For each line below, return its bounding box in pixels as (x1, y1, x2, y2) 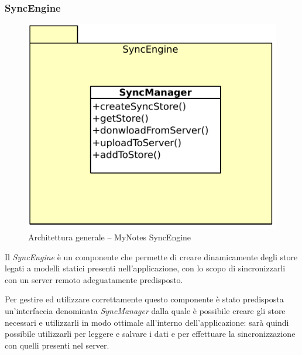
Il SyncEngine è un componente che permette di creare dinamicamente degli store (5, 250, 298, 263)
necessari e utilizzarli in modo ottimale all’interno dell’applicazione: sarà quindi (5, 316, 289, 328)
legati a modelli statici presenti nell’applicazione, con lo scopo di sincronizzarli (5, 262, 286, 274)
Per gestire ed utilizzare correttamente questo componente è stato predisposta (5, 293, 284, 305)
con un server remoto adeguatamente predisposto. (5, 273, 183, 285)
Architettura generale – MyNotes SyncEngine (28, 231, 191, 243)
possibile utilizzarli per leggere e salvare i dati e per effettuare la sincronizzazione (5, 328, 296, 340)
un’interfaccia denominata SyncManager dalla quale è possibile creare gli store (5, 305, 286, 316)
